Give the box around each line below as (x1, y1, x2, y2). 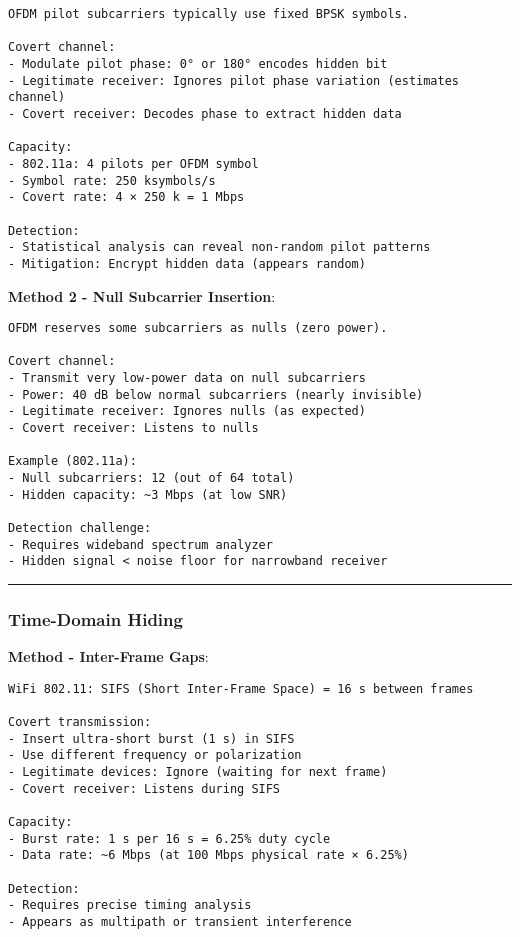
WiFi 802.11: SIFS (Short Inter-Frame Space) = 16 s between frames (8, 681, 474, 696)
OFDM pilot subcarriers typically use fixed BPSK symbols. (8, 7, 409, 21)
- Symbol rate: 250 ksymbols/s (8, 173, 216, 188)
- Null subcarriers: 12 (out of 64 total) (8, 471, 295, 485)
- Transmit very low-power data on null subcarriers (8, 371, 366, 386)
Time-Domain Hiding (8, 606, 183, 631)
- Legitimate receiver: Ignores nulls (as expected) (8, 404, 366, 419)
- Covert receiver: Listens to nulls (8, 421, 259, 436)
